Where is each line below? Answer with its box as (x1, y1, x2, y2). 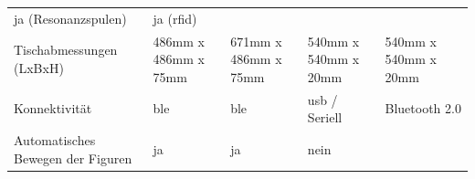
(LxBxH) (14, 58, 64, 77)
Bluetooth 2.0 (385, 99, 461, 118)
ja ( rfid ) (153, 8, 197, 27)
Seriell (307, 108, 343, 127)
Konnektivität (14, 99, 92, 118)
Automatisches (14, 131, 96, 150)
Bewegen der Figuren (14, 148, 132, 167)
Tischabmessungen (14, 40, 118, 59)
